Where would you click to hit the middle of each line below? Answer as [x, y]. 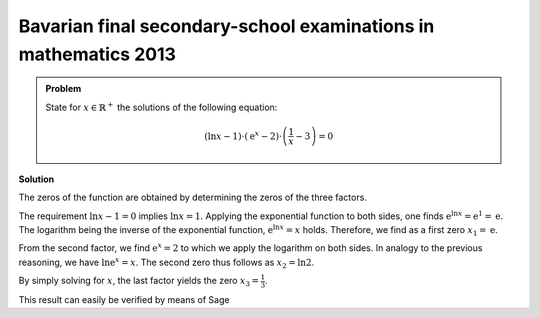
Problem [63, 89]
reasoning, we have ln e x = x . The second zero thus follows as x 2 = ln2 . [166, 262]
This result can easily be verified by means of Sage [124, 299]
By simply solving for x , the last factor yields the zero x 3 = [139, 282]
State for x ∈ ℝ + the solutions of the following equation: [161, 106]
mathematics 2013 [97, 54]
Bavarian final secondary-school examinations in [226, 26]
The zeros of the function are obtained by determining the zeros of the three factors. [192, 197]
